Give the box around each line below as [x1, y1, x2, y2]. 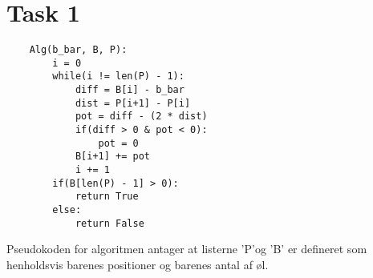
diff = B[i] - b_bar [75, 84, 184, 96]
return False [75, 217, 144, 229]
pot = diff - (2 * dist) [75, 111, 208, 123]
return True [75, 191, 139, 203]
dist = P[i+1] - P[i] [75, 97, 191, 109]
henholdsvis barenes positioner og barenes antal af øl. [6, 256, 269, 272]
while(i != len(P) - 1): [52, 71, 184, 83]
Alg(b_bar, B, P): [29, 44, 128, 56]
